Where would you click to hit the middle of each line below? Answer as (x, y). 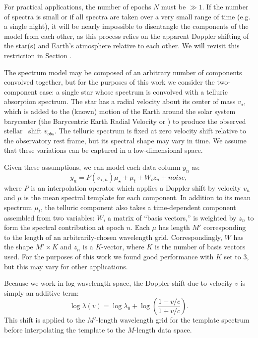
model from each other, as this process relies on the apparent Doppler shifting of (127, 36)
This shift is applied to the (45, 320)
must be (174, 6)
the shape (19, 247)
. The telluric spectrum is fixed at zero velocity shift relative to (150, 131)
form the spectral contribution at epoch (64, 227)
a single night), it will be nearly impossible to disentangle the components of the (126, 26)
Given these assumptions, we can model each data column (92, 167)
